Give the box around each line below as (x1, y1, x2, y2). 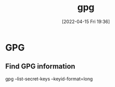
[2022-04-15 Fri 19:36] (62, 18, 110, 25)
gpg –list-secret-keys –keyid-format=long (5, 76, 93, 82)
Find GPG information (5, 62, 76, 71)
